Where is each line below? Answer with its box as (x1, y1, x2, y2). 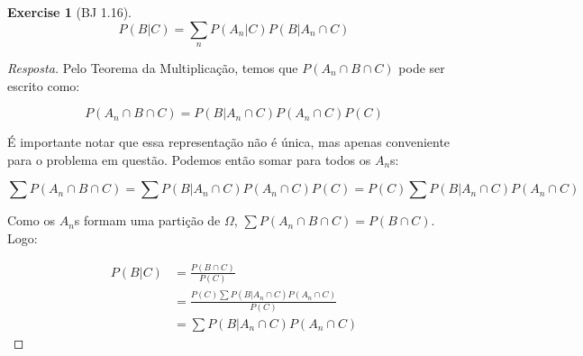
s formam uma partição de (74, 211, 221, 230)
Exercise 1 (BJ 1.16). (7, 3, 132, 21)
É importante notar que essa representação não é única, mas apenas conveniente (7, 132, 451, 151)
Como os (7, 211, 55, 230)
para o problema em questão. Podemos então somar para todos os (7, 150, 371, 169)
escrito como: (7, 76, 80, 95)
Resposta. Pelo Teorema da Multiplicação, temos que (7, 58, 298, 77)
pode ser (398, 58, 445, 77)
